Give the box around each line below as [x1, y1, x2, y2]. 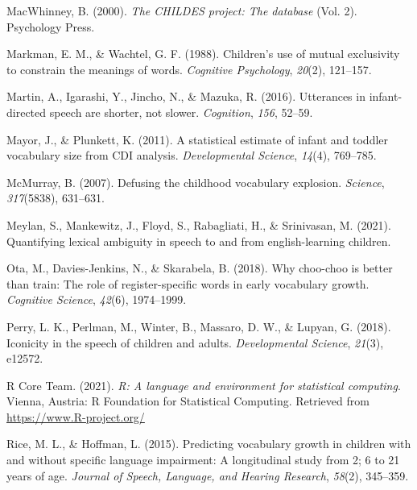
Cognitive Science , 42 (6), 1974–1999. [6, 291, 187, 308]
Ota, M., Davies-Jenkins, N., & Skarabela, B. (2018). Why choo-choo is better [6, 260, 393, 276]
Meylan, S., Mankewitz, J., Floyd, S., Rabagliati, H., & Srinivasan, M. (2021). [6, 216, 391, 233]
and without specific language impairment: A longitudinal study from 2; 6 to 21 [6, 451, 400, 468]
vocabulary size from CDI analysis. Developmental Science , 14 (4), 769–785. [6, 147, 377, 164]
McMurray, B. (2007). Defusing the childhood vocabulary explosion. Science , [6, 173, 385, 190]
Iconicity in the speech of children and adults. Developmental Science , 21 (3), [6, 334, 384, 351]
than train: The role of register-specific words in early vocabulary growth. [6, 275, 370, 292]
